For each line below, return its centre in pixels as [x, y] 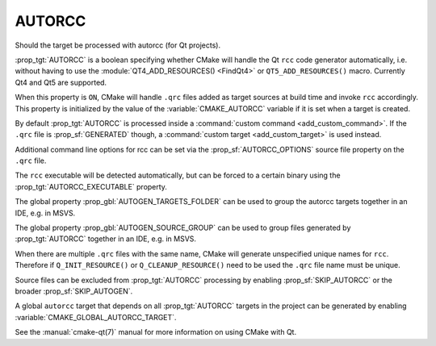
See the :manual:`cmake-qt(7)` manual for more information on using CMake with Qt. [156, 332]
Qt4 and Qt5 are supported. [61, 82]
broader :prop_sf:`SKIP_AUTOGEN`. [74, 291]
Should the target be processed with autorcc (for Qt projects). [118, 45]
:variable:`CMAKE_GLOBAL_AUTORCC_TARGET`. [96, 317]
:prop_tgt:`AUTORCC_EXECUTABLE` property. [91, 186]
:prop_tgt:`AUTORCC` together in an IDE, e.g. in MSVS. [106, 239]
